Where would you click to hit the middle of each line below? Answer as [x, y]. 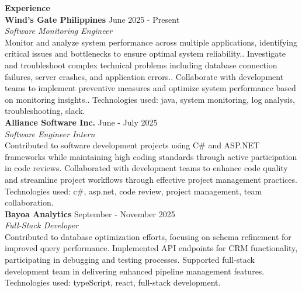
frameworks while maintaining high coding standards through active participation [151, 156]
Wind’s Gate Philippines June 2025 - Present [92, 19]
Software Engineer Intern [50, 133]
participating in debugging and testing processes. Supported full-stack [130, 260]
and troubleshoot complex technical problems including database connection [141, 65]
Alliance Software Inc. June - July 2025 [81, 122]
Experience [27, 8]
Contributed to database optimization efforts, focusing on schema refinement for [148, 236]
